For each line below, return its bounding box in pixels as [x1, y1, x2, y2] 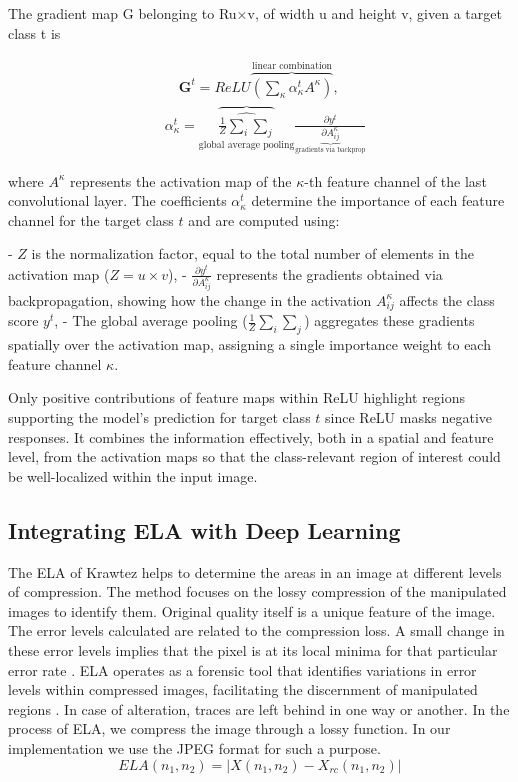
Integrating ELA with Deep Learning [8, 514, 401, 545]
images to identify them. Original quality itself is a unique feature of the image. [8, 600, 496, 621]
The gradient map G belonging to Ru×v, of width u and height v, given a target [8, 3, 502, 23]
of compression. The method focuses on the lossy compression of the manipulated [8, 581, 507, 602]
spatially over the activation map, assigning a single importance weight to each [8, 334, 491, 355]
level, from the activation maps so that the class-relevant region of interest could [8, 446, 501, 467]
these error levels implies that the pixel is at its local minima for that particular [8, 640, 498, 661]
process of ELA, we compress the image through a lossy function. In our [8, 718, 451, 739]
